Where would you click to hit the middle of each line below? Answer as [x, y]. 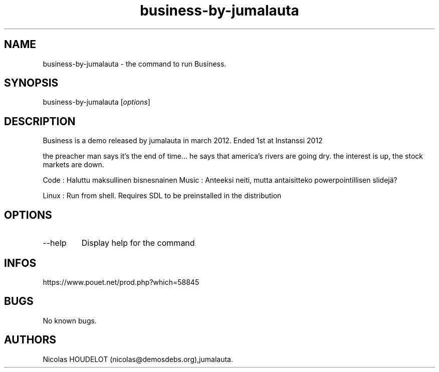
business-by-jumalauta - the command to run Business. [135, 64]
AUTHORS [30, 340]
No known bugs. [70, 320]
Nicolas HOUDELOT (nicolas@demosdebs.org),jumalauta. [138, 359]
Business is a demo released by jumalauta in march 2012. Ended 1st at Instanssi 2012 [183, 141]
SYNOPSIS [31, 83]
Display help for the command [138, 243]
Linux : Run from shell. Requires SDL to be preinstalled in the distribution [162, 196]
